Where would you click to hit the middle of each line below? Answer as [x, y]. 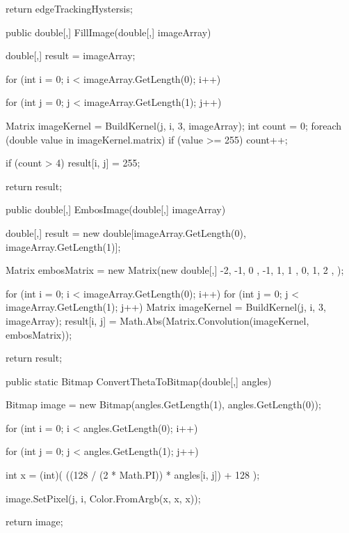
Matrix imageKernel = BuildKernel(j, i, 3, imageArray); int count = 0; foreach [174, 125]
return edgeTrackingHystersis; [69, 8]
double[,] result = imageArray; [71, 55]
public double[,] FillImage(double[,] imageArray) [108, 32]
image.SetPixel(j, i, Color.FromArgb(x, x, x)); [103, 498]
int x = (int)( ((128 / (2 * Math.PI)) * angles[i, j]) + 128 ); [133, 475]
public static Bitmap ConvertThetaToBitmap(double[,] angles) [139, 381]
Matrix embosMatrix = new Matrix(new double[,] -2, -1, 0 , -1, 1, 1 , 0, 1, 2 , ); [175, 270]
